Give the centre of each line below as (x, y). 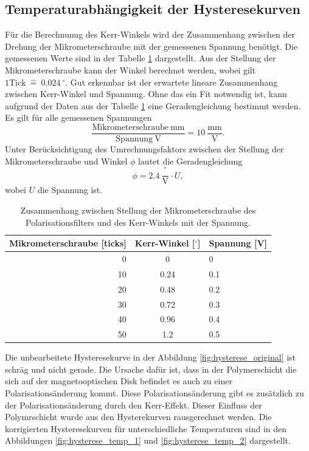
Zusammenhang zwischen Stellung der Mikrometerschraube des (138, 210)
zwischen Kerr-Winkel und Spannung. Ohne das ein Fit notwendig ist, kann (146, 94)
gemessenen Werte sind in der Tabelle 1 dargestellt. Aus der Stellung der (141, 58)
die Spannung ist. (70, 190)
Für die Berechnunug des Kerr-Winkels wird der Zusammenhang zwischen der (150, 34)
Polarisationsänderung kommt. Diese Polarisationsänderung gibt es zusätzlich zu (154, 393)
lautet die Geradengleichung (190, 161)
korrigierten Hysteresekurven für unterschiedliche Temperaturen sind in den (146, 428)
